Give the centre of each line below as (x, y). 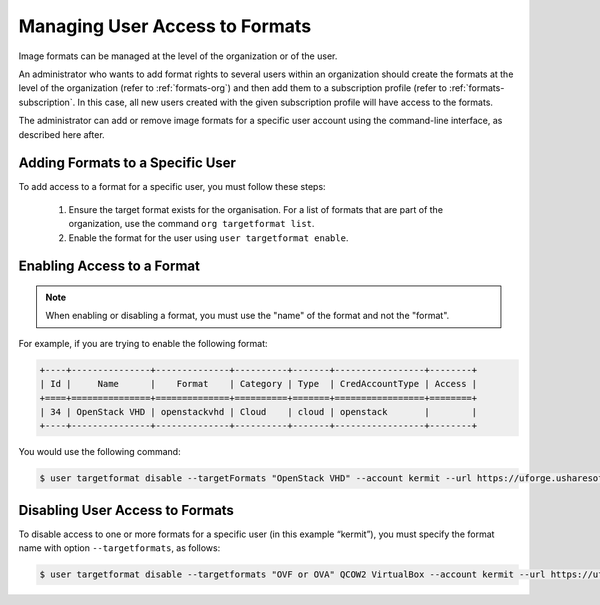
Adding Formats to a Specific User (127, 163)
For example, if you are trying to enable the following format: (143, 343)
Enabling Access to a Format (109, 266)
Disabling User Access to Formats (126, 510)
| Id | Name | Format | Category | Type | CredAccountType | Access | (258, 384)
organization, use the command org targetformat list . (191, 224)
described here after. (61, 134)
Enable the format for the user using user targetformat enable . (208, 237)
